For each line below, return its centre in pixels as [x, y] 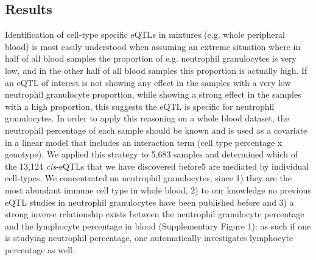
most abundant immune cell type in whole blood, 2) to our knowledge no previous [158, 190]
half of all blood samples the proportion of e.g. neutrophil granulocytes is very [151, 58]
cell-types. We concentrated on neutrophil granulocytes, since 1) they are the [148, 178]
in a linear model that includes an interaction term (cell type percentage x [144, 142]
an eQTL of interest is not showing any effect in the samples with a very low [148, 82]
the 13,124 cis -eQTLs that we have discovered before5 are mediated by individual [157, 166]
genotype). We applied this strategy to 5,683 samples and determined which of [152, 154]
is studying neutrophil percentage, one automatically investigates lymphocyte [149, 238]
